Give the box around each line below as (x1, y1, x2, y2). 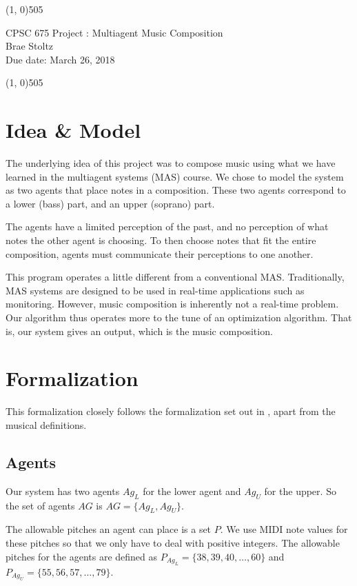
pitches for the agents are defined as (6, 549, 158, 563)
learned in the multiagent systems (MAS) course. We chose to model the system (6, 169, 344, 183)
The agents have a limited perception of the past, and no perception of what (6, 219, 329, 234)
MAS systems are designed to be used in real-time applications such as (6, 283, 305, 297)
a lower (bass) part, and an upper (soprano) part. (6, 196, 215, 210)
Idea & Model (6, 116, 141, 144)
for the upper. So (264, 483, 336, 498)
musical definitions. (6, 417, 87, 432)
